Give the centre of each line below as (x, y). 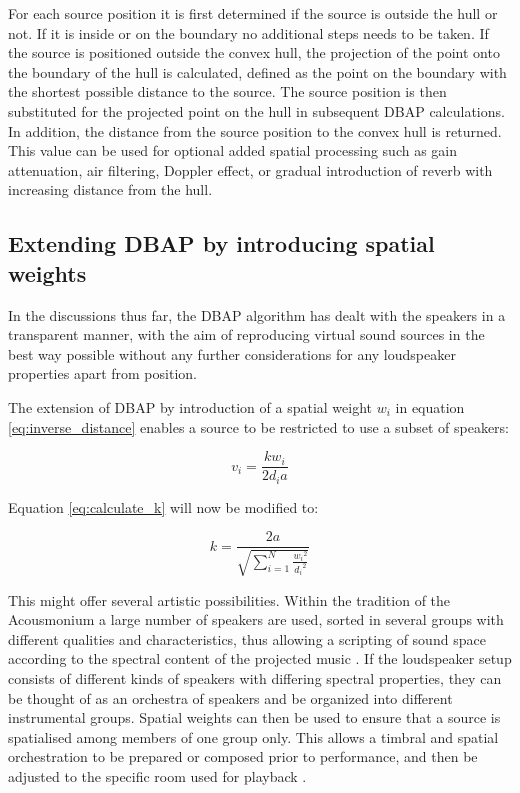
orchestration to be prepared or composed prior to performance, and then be (243, 756)
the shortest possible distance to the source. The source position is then (227, 91)
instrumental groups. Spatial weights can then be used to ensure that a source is (254, 717)
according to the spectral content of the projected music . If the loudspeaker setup (260, 658)
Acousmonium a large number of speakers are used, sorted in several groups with (256, 619)
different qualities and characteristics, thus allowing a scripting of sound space (247, 638)
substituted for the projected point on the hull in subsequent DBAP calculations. (256, 110)
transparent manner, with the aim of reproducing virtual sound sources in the (246, 334)
